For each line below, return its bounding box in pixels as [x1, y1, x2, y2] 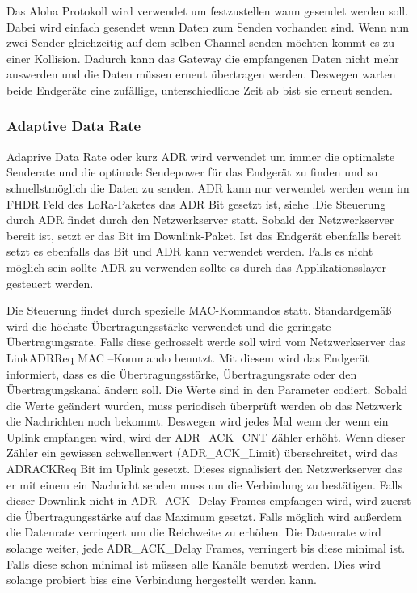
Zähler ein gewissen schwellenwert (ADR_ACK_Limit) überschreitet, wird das [6, 444, 398, 461]
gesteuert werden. [6, 274, 94, 291]
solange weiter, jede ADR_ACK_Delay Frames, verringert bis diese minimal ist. [6, 540, 406, 557]
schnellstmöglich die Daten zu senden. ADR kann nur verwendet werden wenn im [6, 179, 410, 196]
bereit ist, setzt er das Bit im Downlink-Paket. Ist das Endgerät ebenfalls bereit [6, 227, 402, 244]
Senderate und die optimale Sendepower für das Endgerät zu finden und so [6, 163, 377, 180]
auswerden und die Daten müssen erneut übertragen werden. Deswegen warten [6, 66, 396, 83]
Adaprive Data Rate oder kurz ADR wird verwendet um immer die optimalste [6, 147, 395, 164]
